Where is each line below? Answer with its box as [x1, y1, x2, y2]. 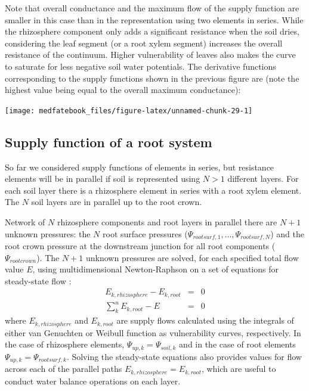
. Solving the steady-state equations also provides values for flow [66, 350, 302, 362]
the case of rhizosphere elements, [5, 338, 125, 350]
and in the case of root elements [179, 338, 296, 350]
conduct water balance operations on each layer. [5, 374, 181, 387]
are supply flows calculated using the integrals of [116, 314, 294, 327]
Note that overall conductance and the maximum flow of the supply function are [5, 2, 299, 14]
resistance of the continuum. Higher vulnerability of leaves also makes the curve [5, 48, 296, 61]
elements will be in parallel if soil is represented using [5, 172, 200, 185]
